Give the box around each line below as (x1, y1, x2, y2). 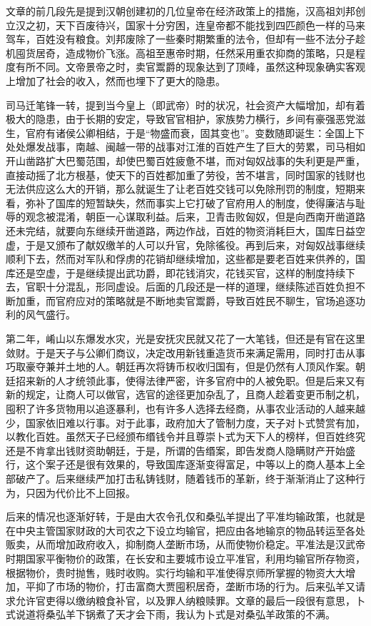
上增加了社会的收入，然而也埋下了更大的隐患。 (6, 73, 225, 88)
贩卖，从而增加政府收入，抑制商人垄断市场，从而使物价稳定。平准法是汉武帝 (6, 537, 365, 552)
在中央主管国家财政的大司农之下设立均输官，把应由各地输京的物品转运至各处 (6, 522, 365, 537)
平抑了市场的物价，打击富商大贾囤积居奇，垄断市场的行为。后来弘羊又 (25, 579, 355, 594)
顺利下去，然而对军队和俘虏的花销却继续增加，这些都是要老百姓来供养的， (6, 251, 355, 266)
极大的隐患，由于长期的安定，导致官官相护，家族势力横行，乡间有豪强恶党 (6, 111, 355, 126)
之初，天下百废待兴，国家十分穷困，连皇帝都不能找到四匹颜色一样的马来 (25, 17, 365, 32)
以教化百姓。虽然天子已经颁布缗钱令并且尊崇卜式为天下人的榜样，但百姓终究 (6, 429, 365, 444)
